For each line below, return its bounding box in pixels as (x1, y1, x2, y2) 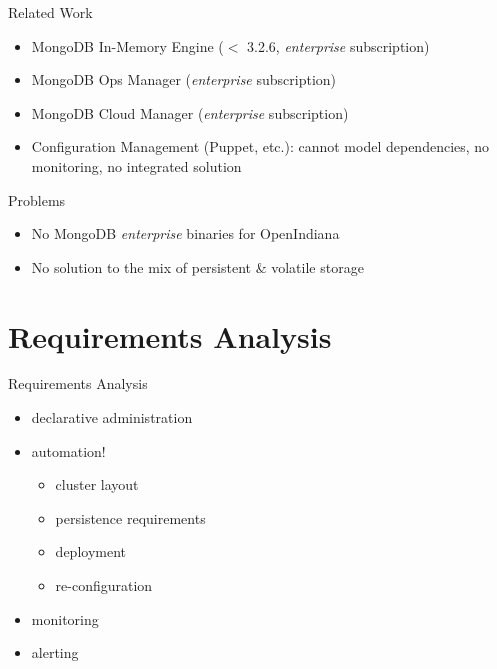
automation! (31, 440, 106, 461)
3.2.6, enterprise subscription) (247, 35, 430, 56)
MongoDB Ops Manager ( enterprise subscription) (31, 69, 337, 90)
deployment (55, 541, 126, 562)
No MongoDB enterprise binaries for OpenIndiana (31, 223, 340, 244)
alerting (31, 642, 79, 663)
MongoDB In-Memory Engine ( (31, 35, 224, 56)
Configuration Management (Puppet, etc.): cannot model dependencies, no (31, 136, 490, 157)
